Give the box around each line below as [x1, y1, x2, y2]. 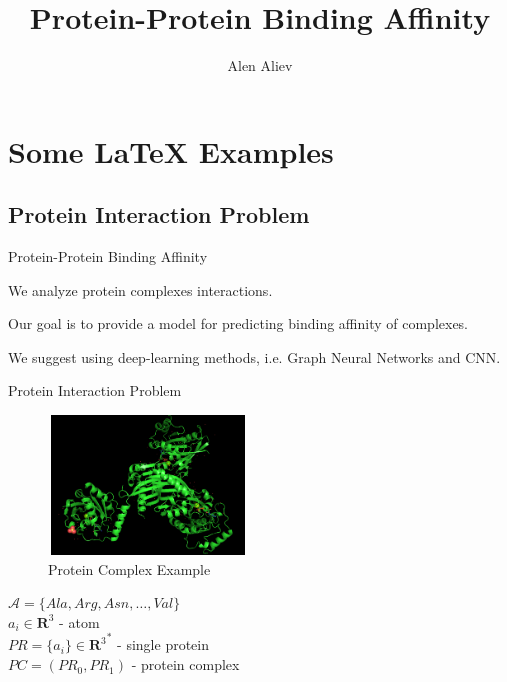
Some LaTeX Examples [8, 130, 334, 171]
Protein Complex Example [48, 558, 211, 579]
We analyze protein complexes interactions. [8, 279, 273, 300]
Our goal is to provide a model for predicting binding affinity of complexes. [8, 313, 469, 334]
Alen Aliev [227, 55, 293, 76]
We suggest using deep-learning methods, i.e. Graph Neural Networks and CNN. [8, 346, 501, 367]
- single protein [117, 634, 209, 655]
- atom [59, 611, 100, 632]
